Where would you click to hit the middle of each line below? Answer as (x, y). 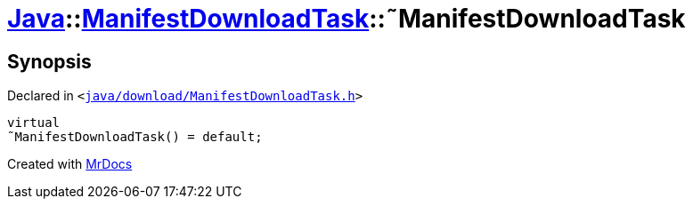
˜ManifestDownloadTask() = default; (135, 137)
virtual (34, 123)
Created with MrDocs (70, 164)
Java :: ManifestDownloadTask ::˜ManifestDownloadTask (346, 19)
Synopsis (49, 61)
